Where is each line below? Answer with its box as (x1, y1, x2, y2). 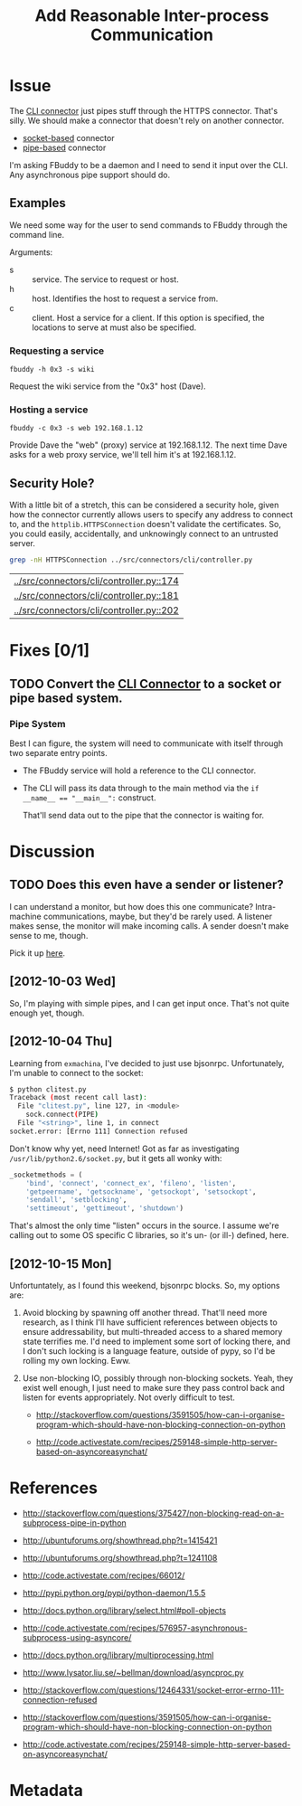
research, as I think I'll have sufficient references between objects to (22, 1317, 278, 1328)
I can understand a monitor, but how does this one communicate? (9, 901, 254, 912)
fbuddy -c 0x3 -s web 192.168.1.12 (9, 424, 144, 433)
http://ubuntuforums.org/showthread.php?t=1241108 (22, 1552, 218, 1563)
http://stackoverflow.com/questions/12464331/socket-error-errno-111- (22, 1684, 285, 1696)
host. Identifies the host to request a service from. (32, 293, 219, 304)
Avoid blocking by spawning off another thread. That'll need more (22, 1307, 268, 1318)
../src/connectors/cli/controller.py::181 (14, 590, 179, 602)
